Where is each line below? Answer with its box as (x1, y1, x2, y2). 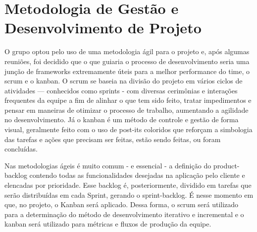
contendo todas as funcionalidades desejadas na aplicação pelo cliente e (29, 170, 245, 180)
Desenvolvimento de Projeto (4, 17, 202, 38)
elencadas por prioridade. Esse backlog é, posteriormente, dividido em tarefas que (4, 180, 252, 190)
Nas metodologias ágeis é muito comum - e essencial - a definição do (4, 160, 211, 170)
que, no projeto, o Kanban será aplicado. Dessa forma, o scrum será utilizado (4, 199, 239, 210)
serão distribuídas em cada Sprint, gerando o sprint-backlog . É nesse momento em (4, 189, 254, 200)
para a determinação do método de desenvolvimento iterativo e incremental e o (4, 209, 244, 219)
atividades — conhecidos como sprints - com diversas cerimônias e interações (4, 85, 238, 95)
